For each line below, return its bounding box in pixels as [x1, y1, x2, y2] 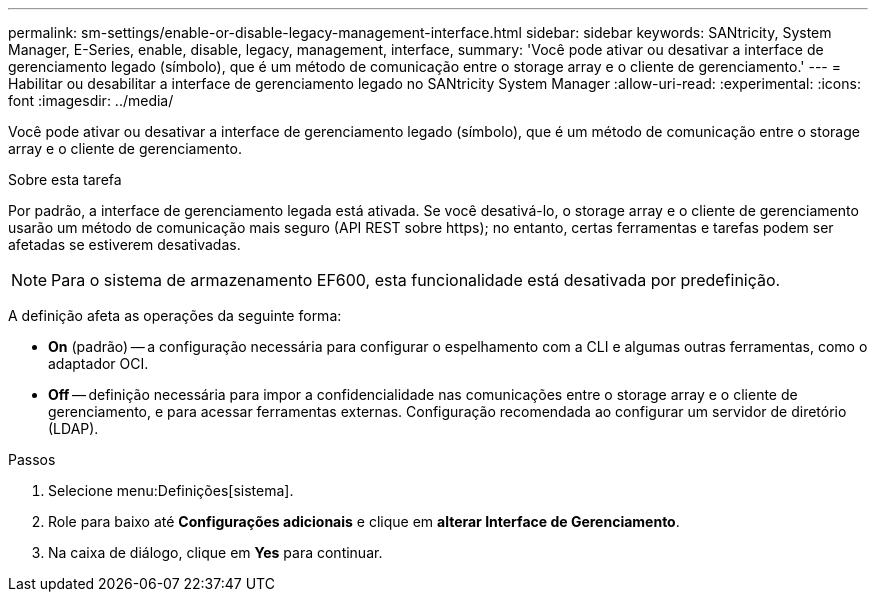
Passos [8, 451, 56, 468]
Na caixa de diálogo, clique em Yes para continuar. [48, 544, 383, 561]
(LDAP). [48, 420, 99, 437]
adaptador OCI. [48, 355, 149, 372]
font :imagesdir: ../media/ [8, 92, 174, 109]
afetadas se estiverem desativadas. [8, 236, 241, 253]
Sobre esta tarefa [8, 171, 122, 188]
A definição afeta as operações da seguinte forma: [8, 307, 342, 324]
